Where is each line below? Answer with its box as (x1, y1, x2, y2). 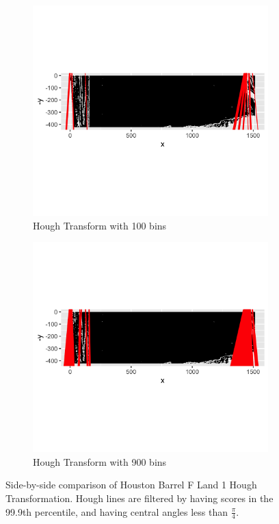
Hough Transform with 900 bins (33, 454, 167, 469)
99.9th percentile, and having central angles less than (5, 504, 228, 519)
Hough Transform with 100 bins (33, 218, 167, 232)
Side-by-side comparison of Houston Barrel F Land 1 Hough (5, 477, 257, 492)
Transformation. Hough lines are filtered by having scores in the (5, 490, 274, 505)
